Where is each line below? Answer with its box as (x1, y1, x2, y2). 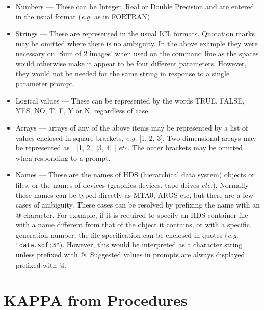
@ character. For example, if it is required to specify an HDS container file (15, 209, 248, 220)
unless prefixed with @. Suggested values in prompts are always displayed (15, 249, 245, 260)
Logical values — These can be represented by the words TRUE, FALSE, (15, 95, 245, 106)
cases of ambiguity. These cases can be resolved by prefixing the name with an (15, 199, 260, 210)
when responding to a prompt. (15, 152, 111, 163)
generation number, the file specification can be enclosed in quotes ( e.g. (15, 229, 239, 240)
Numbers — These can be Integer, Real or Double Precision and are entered (15, 1, 254, 11)
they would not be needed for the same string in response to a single (15, 68, 230, 79)
